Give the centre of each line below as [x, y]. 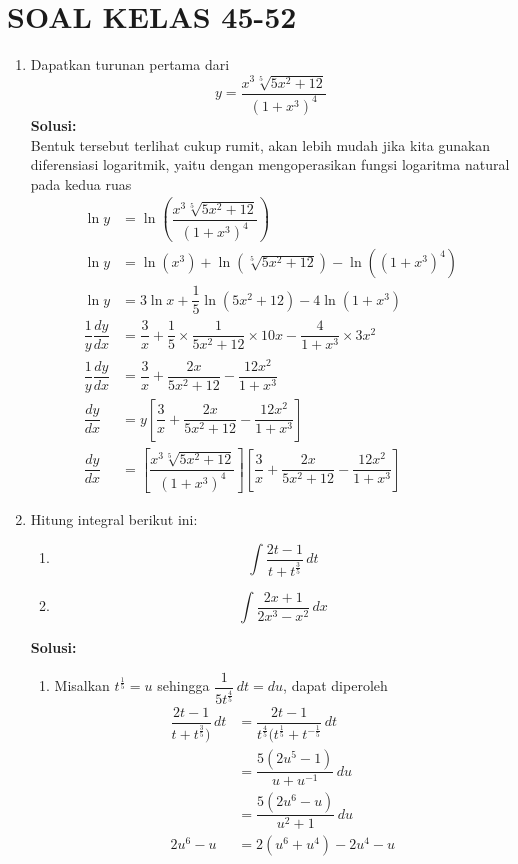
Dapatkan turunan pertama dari [130, 64]
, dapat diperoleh [335, 685]
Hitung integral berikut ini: [114, 518]
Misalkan [82, 685]
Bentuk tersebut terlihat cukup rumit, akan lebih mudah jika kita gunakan [260, 144]
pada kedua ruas [81, 183]
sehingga [183, 685]
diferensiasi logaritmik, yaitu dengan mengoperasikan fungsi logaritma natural [270, 164]
